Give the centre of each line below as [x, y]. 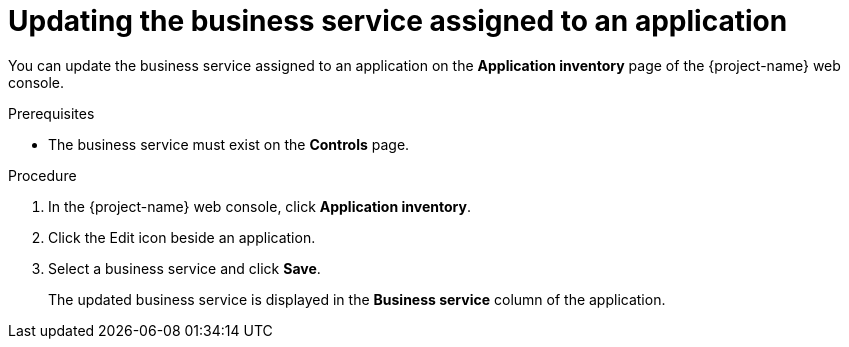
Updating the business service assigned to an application [398, 21]
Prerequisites [51, 113]
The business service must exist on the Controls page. [229, 144]
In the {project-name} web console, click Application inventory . [259, 206]
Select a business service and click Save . [184, 268]
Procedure [42, 175]
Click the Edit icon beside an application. [182, 237]
